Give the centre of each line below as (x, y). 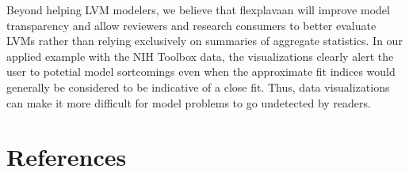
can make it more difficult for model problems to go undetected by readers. (189, 102)
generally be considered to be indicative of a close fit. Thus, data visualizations (198, 86)
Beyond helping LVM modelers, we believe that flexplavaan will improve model (198, 9)
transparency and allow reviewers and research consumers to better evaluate (191, 25)
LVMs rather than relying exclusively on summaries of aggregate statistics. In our (204, 41)
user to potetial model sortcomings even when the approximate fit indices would (201, 71)
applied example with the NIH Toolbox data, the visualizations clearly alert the (200, 56)
